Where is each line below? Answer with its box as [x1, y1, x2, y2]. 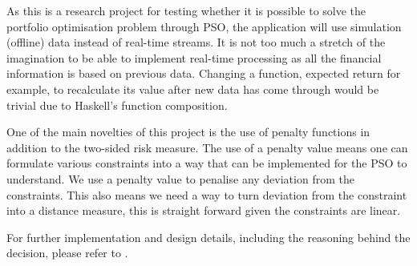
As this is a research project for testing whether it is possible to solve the [6, 2, 366, 18]
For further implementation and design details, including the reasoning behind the [6, 228, 411, 245]
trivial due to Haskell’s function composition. [6, 96, 228, 113]
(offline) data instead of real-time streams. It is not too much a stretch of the [6, 34, 386, 50]
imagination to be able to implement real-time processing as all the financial [6, 49, 382, 66]
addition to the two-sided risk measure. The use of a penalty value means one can [6, 139, 408, 155]
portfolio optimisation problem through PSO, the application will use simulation [6, 18, 402, 34]
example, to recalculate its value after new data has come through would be [6, 80, 379, 97]
